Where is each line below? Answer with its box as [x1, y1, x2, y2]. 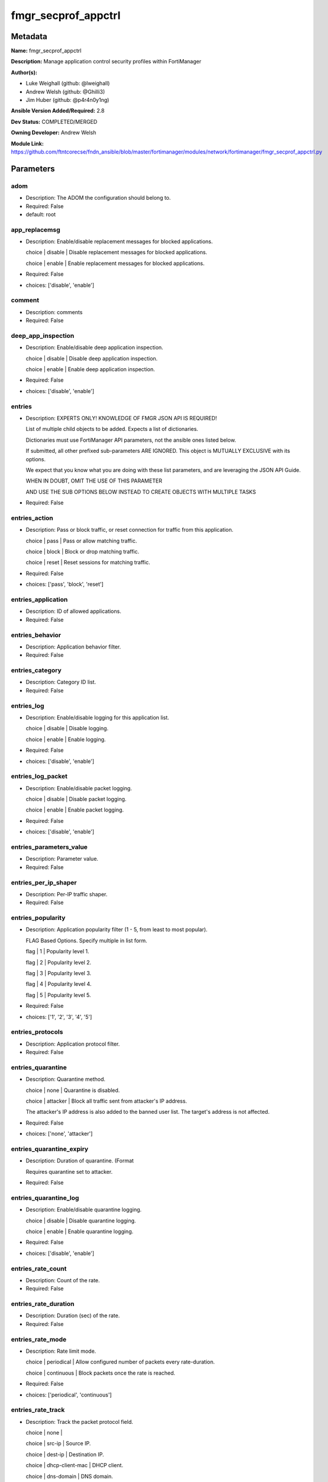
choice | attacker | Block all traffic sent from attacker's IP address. [25, 1097, 188, 1104]
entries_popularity [11, 914, 66, 922]
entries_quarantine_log [11, 1193, 79, 1202]
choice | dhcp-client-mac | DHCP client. [25, 1462, 124, 1469]
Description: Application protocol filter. [25, 1040, 120, 1047]
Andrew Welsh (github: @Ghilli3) [25, 88, 105, 95]
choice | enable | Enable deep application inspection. [25, 366, 155, 373]
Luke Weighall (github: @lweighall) [25, 80, 110, 87]
